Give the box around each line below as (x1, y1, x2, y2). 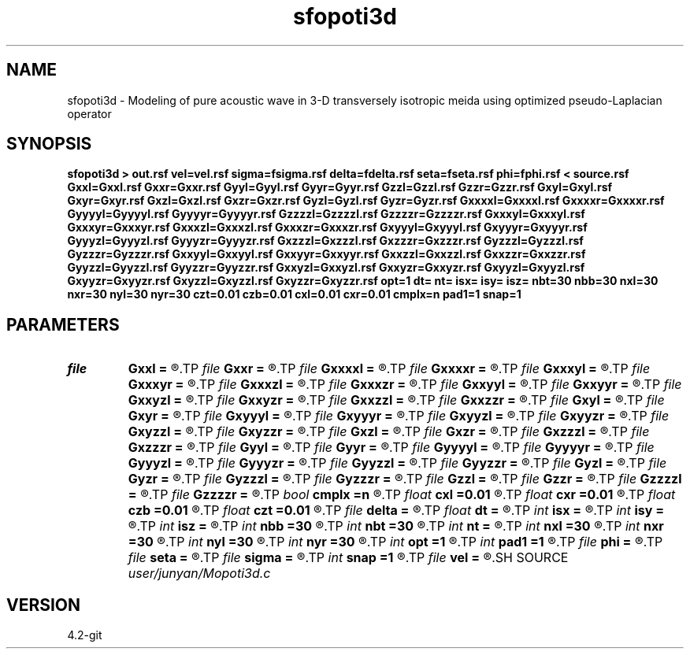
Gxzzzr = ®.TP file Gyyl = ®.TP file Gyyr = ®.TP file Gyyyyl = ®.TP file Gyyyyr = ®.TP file (128, 439, 655, 456)
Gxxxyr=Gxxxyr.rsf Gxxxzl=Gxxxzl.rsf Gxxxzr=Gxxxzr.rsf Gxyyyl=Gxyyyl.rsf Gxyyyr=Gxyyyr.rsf (67, 220, 588, 235)
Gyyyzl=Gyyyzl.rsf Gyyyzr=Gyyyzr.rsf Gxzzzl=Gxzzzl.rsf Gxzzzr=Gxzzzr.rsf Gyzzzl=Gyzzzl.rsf (67, 234, 584, 248)
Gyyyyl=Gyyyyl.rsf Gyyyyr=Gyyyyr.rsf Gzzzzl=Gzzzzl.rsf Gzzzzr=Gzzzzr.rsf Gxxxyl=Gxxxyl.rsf (67, 207, 585, 221)
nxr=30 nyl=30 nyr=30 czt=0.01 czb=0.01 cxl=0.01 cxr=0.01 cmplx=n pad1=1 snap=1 (67, 287, 521, 302)
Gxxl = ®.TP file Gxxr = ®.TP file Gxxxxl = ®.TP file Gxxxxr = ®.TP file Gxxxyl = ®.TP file (128, 361, 651, 377)
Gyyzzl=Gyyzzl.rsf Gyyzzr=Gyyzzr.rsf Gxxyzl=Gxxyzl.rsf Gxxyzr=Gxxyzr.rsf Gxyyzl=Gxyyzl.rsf (67, 261, 585, 275)
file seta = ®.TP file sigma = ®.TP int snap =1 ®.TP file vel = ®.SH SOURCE (128, 550, 569, 566)
